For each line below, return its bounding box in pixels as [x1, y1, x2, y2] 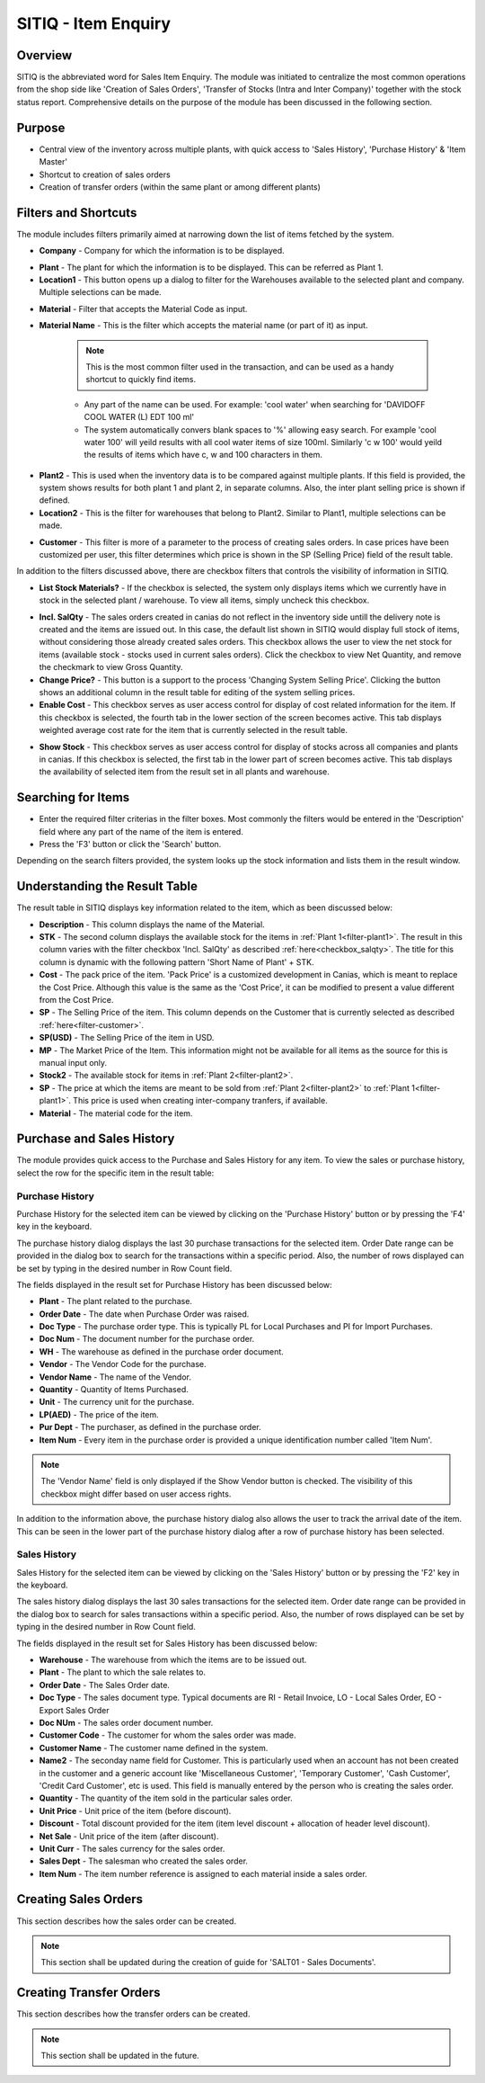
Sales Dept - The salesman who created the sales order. [39, 1855, 249, 1866]
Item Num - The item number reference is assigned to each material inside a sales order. [39, 1868, 367, 1879]
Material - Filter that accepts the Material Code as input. [39, 303, 248, 314]
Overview [16, 48, 73, 63]
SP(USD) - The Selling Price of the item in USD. [39, 1033, 215, 1043]
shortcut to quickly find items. [85, 374, 197, 385]
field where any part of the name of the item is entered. [39, 826, 244, 836]
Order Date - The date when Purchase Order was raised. [39, 1309, 250, 1319]
